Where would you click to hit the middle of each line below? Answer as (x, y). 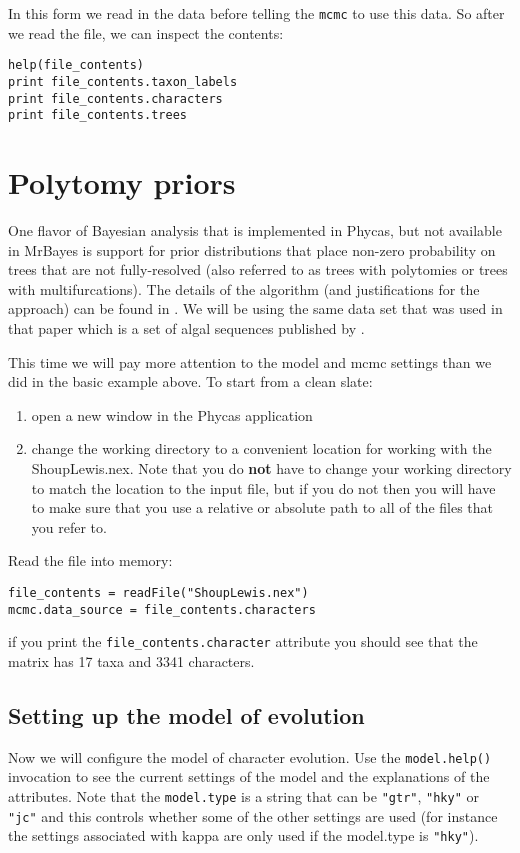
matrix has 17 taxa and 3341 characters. (131, 660)
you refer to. (69, 526)
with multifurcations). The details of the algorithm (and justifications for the (244, 288)
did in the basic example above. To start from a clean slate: (190, 381)
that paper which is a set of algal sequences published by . (186, 327)
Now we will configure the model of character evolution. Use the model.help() (250, 756)
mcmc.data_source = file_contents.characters (162, 609)
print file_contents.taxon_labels (123, 81)
